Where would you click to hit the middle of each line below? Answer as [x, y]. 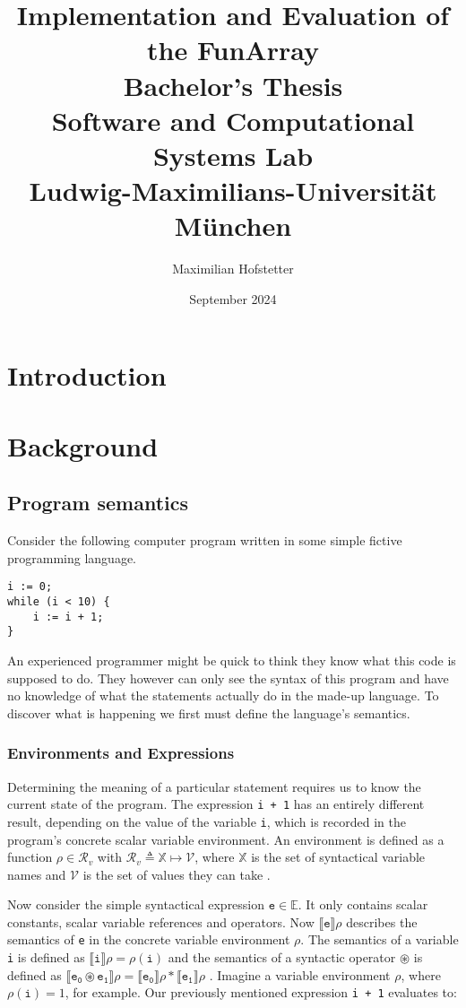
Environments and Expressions [121, 753]
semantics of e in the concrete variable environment [149, 939]
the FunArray [233, 50]
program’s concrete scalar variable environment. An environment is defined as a [226, 839]
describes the [382, 921]
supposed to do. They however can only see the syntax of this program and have [228, 678]
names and [37, 874]
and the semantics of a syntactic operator [282, 957]
